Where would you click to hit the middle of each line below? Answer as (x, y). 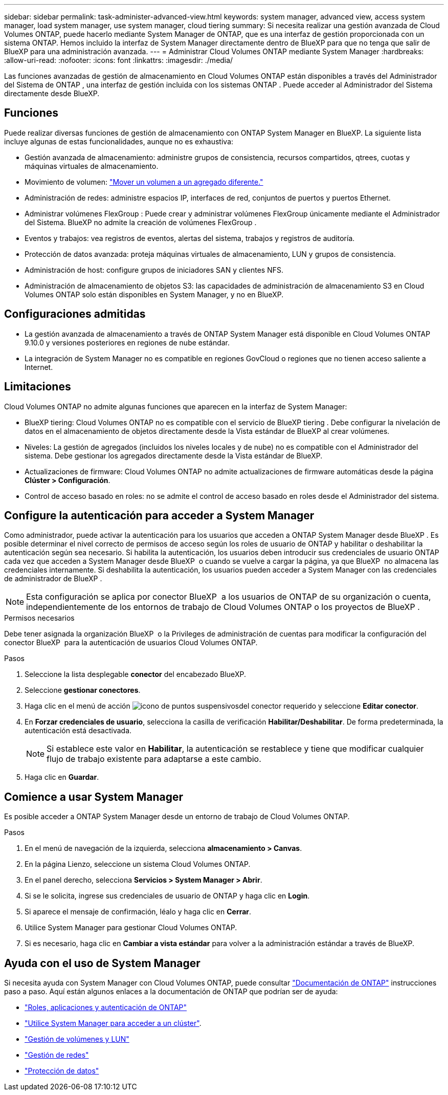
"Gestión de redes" (57, 1055)
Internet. (39, 367)
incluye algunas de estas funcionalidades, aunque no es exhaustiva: (119, 141)
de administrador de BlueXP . (53, 579)
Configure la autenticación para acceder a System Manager (159, 515)
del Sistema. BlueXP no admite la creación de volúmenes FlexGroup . (141, 222)
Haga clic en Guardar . (62, 777)
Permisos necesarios (39, 618)
